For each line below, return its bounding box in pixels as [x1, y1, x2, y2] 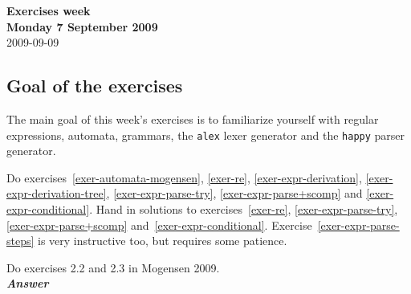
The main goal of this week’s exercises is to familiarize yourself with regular [6, 110, 379, 127]
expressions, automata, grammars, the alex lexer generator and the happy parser [6, 126, 405, 143]
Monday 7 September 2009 [6, 18, 158, 35]
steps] [6, 232, 35, 249]
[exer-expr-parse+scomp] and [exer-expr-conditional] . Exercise [6, 216, 312, 233]
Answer [6, 275, 49, 292]
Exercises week [6, 2, 91, 18]
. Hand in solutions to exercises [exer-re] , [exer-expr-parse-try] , [89, 201, 398, 218]
